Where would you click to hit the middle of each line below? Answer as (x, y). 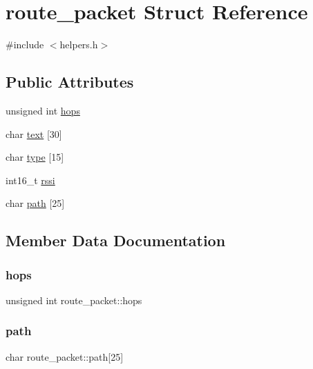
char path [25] (35, 203)
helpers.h (79, 44)
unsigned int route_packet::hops (74, 300)
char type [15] (35, 157)
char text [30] (34, 133)
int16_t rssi (30, 180)
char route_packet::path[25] (65, 356)
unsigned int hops (43, 110)
